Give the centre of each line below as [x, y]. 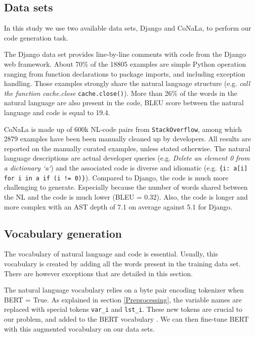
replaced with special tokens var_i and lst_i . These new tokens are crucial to [123, 309]
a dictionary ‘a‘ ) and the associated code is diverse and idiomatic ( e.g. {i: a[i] [126, 168]
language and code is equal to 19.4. [57, 112]
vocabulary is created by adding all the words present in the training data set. [122, 263]
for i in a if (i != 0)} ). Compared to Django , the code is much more [116, 177]
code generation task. [36, 37]
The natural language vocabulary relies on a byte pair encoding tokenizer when [124, 290]
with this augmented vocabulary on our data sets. [79, 328]
